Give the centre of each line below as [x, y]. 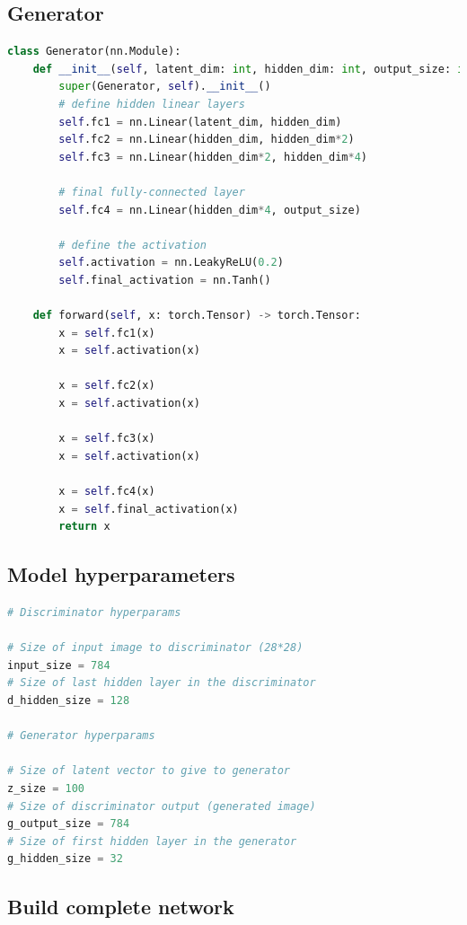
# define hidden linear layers [152, 104]
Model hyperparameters [121, 574]
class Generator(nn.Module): [94, 52]
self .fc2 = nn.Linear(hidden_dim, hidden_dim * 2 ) [207, 140]
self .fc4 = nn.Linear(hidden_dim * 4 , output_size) [210, 210]
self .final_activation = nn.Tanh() [165, 280]
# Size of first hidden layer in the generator [152, 841]
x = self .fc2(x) [107, 386]
